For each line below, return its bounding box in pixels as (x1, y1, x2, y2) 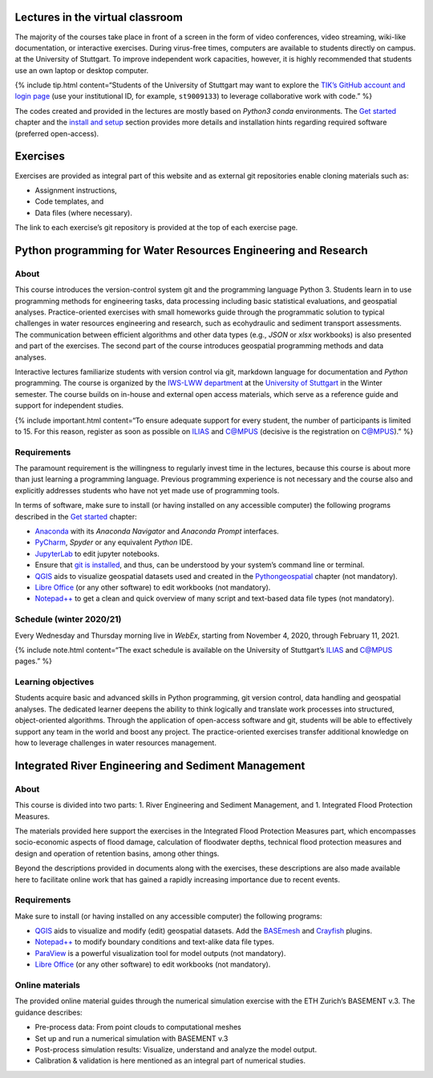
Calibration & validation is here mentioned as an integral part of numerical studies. (34, 1056, 306, 1066)
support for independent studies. (14, 401, 124, 411)
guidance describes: (14, 1007, 83, 1017)
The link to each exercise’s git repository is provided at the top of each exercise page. (14, 223, 298, 233)
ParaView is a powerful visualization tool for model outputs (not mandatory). (34, 948, 286, 958)
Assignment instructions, (34, 185, 118, 195)
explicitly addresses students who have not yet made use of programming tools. (14, 485, 280, 495)
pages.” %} (14, 656, 52, 666)
